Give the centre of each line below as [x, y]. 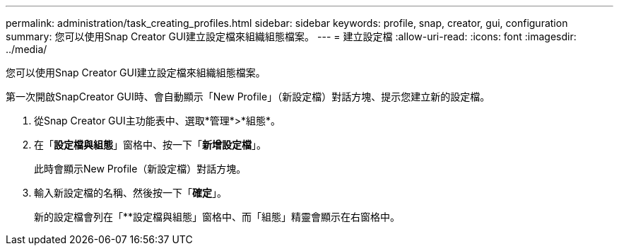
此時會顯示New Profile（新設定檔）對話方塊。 [140, 169]
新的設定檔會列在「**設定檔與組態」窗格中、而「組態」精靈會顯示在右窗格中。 [217, 217]
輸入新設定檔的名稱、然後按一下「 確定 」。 [130, 193]
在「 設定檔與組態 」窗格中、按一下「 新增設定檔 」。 [150, 145]
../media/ [26, 49]
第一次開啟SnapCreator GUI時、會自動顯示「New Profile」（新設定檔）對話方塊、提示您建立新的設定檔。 [248, 97]
